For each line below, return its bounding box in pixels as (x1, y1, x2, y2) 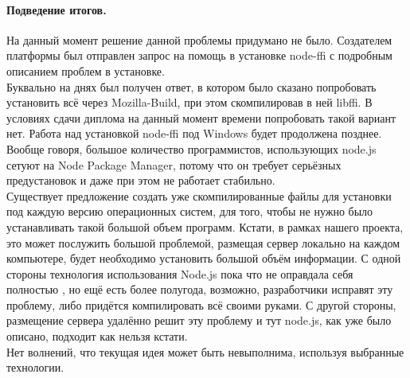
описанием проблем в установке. (6, 62, 165, 79)
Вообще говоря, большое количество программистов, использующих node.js (6, 140, 377, 157)
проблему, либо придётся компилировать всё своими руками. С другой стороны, (6, 296, 396, 313)
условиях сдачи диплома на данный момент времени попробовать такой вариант (6, 109, 396, 126)
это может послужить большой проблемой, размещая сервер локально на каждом (6, 234, 400, 251)
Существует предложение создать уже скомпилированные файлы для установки (6, 187, 392, 204)
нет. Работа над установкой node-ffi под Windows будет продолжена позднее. (6, 125, 382, 142)
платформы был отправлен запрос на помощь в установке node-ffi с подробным (6, 47, 392, 64)
